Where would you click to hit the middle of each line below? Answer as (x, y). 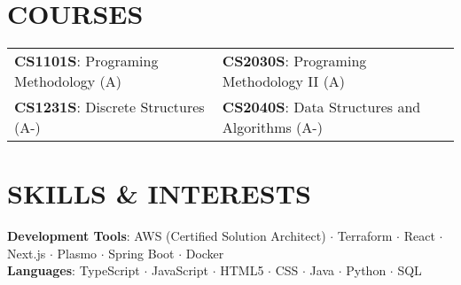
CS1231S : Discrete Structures (109, 107)
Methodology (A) (68, 81)
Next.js (27, 253)
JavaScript (180, 270)
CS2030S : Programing (294, 61)
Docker (205, 253)
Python (366, 270)
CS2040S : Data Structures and (321, 107)
